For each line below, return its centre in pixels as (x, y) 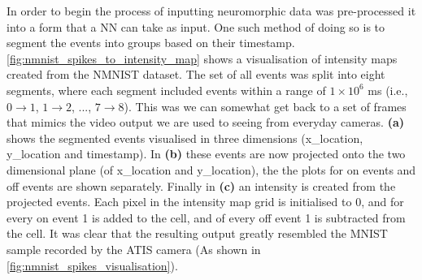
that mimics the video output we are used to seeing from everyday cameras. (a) (205, 122)
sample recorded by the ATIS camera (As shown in (134, 249)
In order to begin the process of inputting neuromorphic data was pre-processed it (211, 11)
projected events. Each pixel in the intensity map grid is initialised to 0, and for (205, 202)
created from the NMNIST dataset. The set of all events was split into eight (196, 74)
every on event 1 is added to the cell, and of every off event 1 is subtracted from (206, 217)
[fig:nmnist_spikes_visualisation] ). (92, 265)
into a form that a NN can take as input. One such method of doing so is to (196, 26)
